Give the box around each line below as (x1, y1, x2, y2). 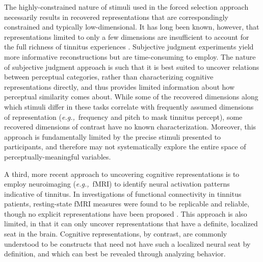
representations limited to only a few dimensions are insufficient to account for (4, 31, 249, 42)
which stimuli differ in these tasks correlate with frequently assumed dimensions (4, 101, 254, 112)
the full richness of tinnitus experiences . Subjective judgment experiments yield (4, 41, 254, 52)
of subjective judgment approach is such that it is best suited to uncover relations (4, 61, 259, 72)
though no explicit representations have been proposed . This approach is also (4, 208, 247, 219)
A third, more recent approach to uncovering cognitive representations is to (4, 168, 240, 179)
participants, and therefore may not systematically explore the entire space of (4, 141, 246, 152)
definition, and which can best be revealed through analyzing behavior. (4, 248, 226, 259)
